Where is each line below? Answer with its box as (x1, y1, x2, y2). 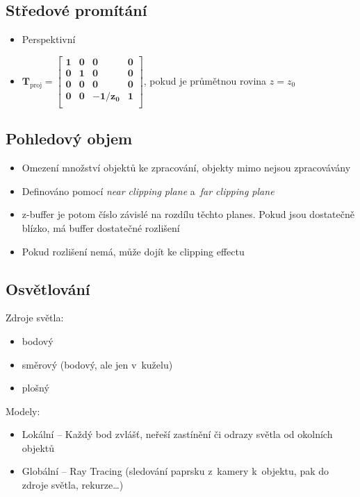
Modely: (6, 403, 40, 418)
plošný (22, 380, 49, 395)
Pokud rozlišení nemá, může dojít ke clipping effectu (22, 244, 245, 258)
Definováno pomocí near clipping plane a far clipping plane (22, 183, 275, 198)
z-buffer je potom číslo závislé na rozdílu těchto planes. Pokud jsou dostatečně (22, 207, 354, 221)
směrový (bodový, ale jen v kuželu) (22, 357, 173, 371)
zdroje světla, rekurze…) (22, 478, 124, 492)
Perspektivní (22, 32, 76, 47)
